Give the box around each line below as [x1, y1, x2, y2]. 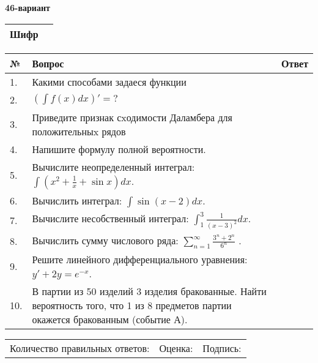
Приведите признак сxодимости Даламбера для [32, 110, 232, 124]
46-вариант [5, 1, 50, 13]
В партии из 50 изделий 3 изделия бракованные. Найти [32, 283, 267, 298]
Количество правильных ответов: [10, 340, 150, 355]
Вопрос [32, 56, 64, 70]
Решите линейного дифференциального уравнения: [32, 252, 248, 266]
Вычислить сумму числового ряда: [32, 233, 179, 247]
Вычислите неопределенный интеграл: [32, 159, 195, 174]
